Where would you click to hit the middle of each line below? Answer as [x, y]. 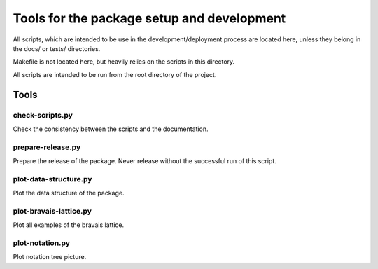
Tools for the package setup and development [149, 18]
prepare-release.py [47, 147]
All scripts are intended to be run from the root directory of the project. [115, 74]
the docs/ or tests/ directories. [57, 48]
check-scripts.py [43, 115]
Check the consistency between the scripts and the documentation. [111, 129]
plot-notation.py [41, 243]
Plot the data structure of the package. [69, 193]
